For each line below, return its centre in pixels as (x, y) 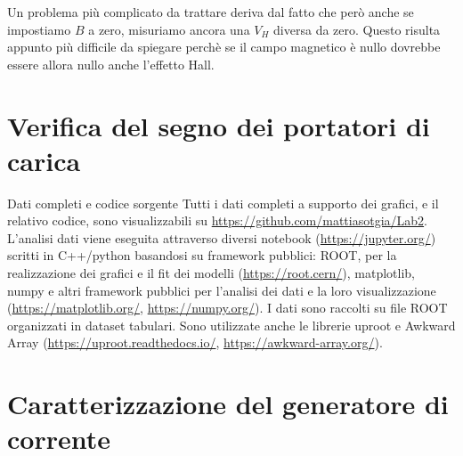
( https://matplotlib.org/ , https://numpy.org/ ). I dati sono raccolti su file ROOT (227, 308)
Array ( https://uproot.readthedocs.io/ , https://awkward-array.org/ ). (195, 342)
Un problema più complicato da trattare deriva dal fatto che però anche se (211, 12)
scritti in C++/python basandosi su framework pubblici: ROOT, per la (202, 255)
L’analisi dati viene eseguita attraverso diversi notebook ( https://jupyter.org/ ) (222, 237)
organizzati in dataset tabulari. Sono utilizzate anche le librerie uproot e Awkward (231, 325)
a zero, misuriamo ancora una (169, 29)
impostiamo (39, 29)
